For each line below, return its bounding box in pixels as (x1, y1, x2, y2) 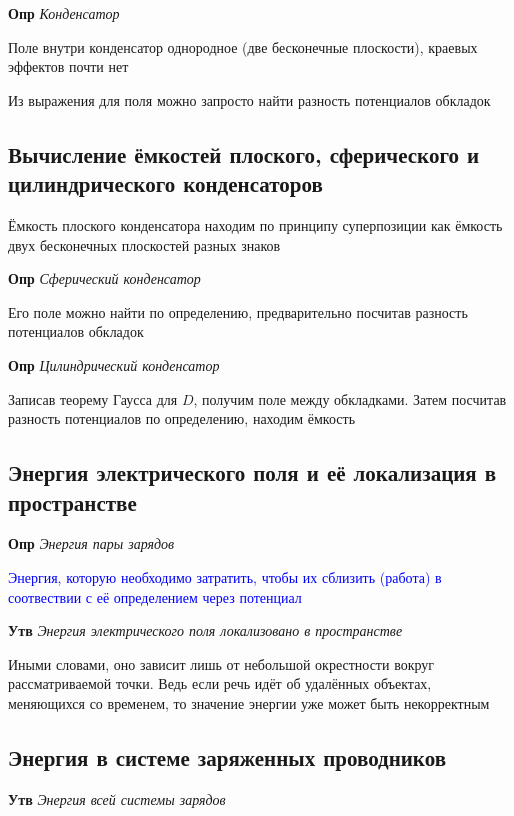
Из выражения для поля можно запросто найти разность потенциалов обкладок (8, 89, 491, 110)
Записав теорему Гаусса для (8, 388, 178, 409)
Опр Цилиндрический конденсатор (8, 354, 220, 375)
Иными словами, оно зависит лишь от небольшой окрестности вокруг (8, 653, 435, 674)
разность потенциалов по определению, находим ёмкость (8, 408, 356, 429)
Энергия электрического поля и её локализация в (8, 457, 497, 488)
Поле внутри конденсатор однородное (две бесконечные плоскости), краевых (8, 36, 478, 57)
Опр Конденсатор (8, 3, 120, 23)
